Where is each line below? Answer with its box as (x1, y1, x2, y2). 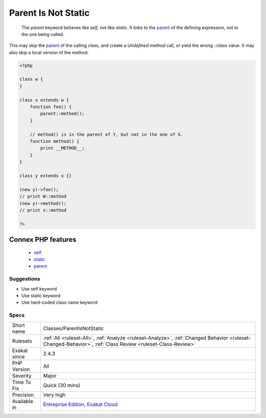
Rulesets (12, 337, 32, 344)
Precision (12, 391, 34, 398)
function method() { (30, 138, 80, 144)
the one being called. (21, 31, 65, 37)
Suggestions (9, 276, 40, 283)
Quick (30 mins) (43, 382, 81, 388)
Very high (43, 391, 66, 398)
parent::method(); (40, 111, 85, 117)
